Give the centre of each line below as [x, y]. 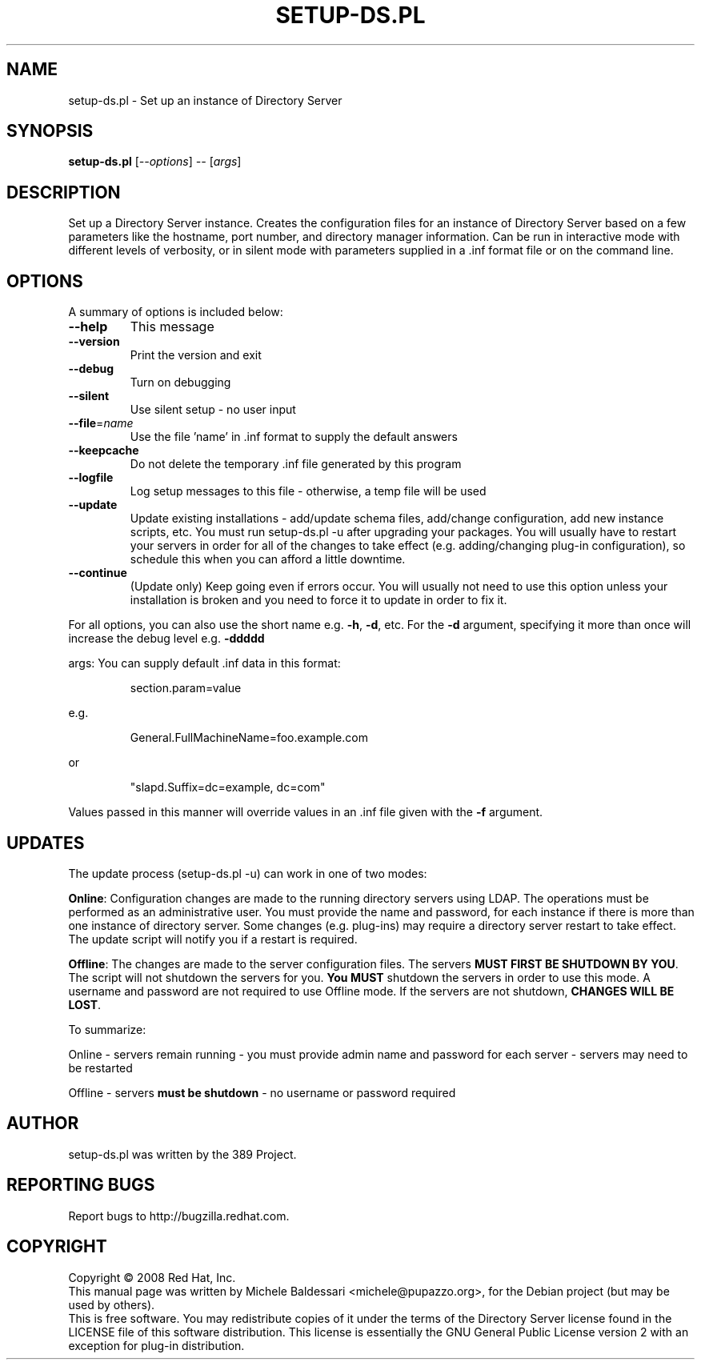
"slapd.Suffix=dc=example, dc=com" [228, 787]
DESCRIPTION [64, 192]
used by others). [112, 1304]
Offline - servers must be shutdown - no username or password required [262, 1092]
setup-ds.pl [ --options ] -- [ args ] [155, 162]
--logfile [91, 478]
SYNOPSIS [50, 131]
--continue [98, 573]
